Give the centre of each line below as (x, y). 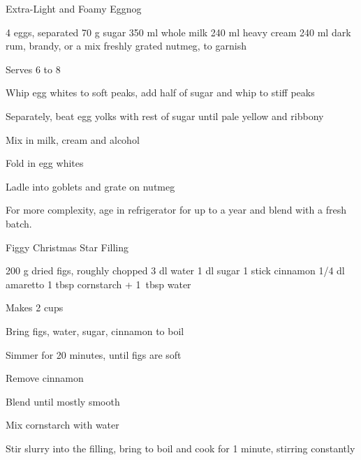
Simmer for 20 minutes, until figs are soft (94, 354)
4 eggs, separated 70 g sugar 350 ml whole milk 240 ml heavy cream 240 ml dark (178, 32)
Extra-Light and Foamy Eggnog (74, 8)
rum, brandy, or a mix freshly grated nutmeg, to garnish (126, 46)
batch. (19, 223)
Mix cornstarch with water (62, 425)
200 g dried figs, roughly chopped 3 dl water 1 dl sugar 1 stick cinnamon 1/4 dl (175, 270)
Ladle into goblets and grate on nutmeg (90, 186)
